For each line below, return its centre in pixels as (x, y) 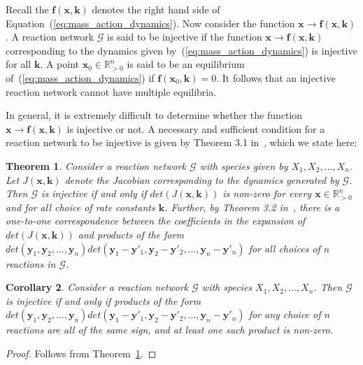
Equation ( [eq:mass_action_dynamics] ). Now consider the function (150, 23)
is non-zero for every (267, 193)
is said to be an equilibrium (186, 64)
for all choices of (284, 248)
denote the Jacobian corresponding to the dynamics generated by (202, 179)
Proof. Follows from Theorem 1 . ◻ (81, 353)
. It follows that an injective (276, 77)
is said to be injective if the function (184, 37)
